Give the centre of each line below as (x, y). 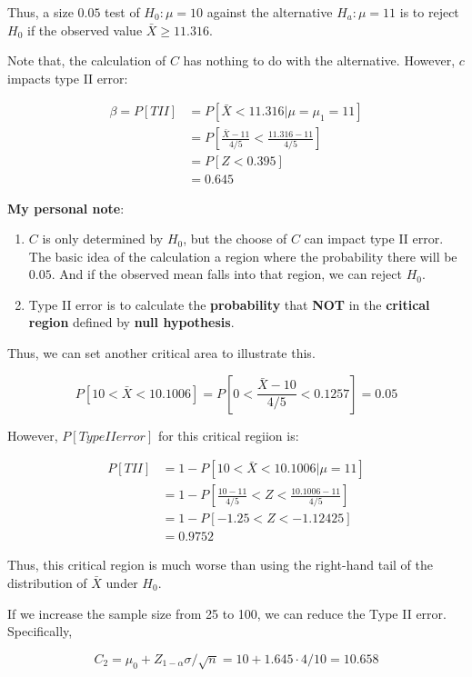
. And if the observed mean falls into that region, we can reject (226, 274)
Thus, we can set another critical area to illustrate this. (161, 353)
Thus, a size (40, 12)
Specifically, (40, 631)
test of (122, 12)
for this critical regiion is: (228, 435)
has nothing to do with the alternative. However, (319, 60)
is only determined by (103, 239)
